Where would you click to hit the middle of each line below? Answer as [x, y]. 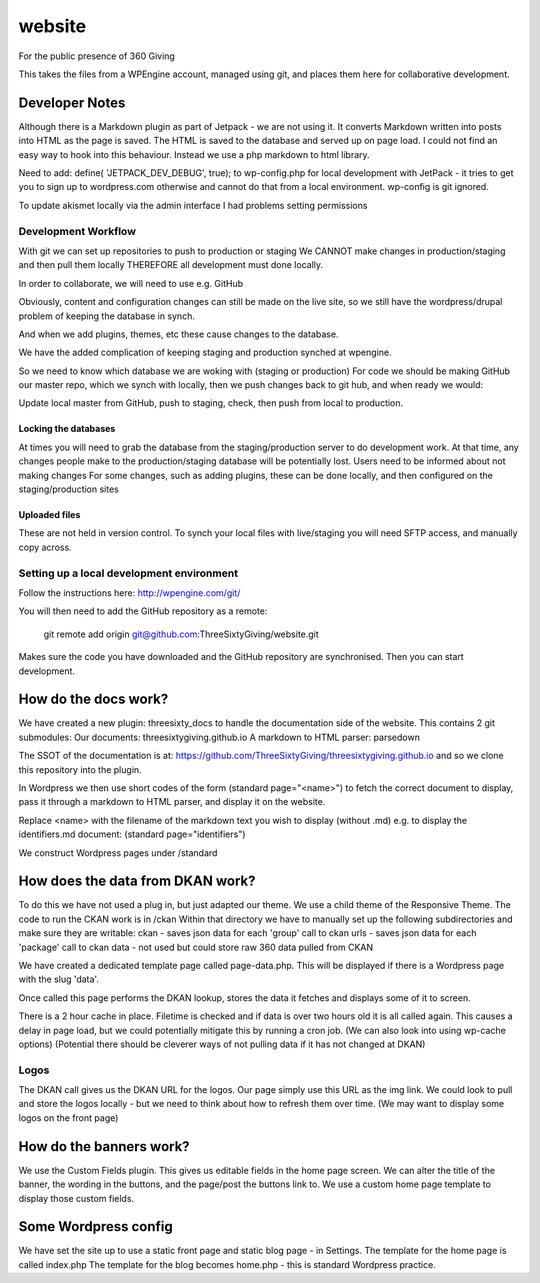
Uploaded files [49, 515]
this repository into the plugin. [80, 769]
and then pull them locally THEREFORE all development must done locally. [171, 265]
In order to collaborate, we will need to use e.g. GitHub [131, 283]
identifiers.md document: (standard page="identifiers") [132, 834]
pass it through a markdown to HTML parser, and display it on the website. [172, 802]
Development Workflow [77, 231]
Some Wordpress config [96, 1226]
